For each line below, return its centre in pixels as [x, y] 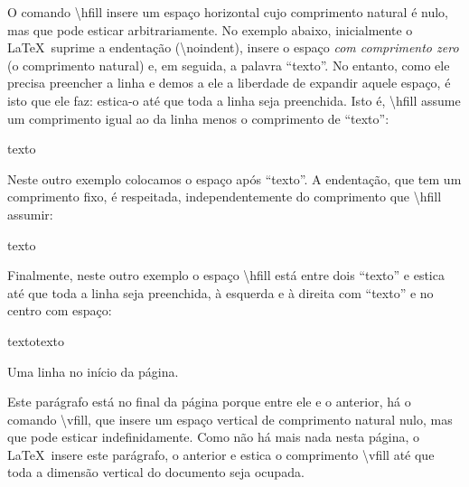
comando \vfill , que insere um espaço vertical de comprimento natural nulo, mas [230, 419]
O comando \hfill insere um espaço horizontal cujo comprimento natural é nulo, [228, 12]
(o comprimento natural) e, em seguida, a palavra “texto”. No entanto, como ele [229, 65]
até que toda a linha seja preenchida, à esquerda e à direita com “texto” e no [220, 292]
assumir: [30, 214]
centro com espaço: [60, 310]
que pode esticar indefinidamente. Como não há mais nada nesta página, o [214, 437]
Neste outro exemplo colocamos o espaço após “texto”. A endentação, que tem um [234, 178]
